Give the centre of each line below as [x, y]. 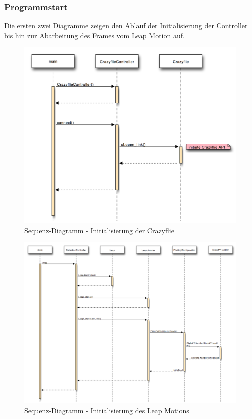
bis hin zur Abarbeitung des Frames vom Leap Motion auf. [94, 35]
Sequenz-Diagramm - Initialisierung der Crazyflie [99, 230]
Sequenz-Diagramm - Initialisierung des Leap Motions [107, 410]
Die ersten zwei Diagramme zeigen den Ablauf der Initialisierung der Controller [126, 25]
